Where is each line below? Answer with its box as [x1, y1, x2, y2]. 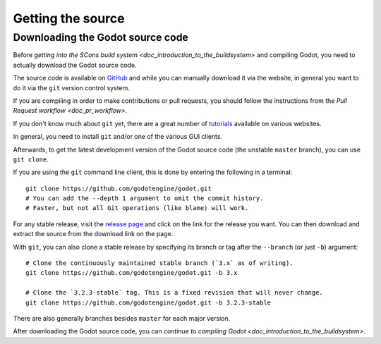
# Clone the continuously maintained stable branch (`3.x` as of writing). [25, 259, 294, 267]
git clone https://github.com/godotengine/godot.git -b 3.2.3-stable [25, 298, 272, 307]
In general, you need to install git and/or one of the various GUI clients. [13, 133, 222, 141]
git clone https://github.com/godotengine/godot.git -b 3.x [25, 269, 238, 277]
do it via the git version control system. [13, 83, 131, 92]
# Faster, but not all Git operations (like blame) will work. [25, 204, 249, 212]
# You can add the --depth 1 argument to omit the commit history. [25, 195, 264, 202]
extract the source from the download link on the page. [13, 230, 174, 238]
